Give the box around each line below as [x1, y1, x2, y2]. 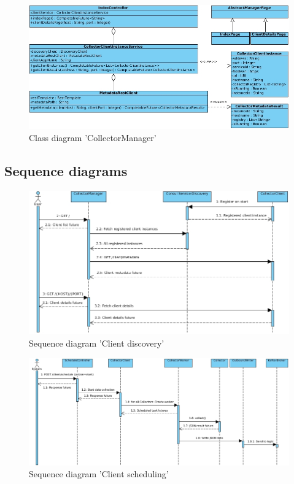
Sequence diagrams [4, 161, 128, 180]
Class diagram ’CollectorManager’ [29, 131, 157, 144]
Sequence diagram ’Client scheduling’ [29, 467, 169, 480]
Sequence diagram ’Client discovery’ [29, 336, 164, 349]
